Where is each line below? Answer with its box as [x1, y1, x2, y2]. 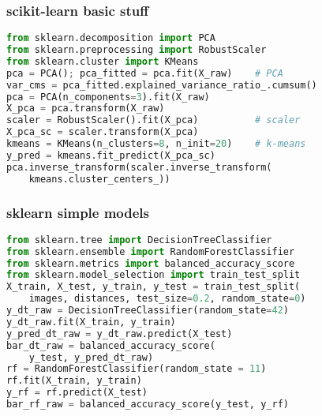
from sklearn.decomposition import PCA [6, 32, 215, 44]
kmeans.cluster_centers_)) [28, 173, 170, 185]
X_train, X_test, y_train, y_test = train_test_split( [6, 281, 301, 293]
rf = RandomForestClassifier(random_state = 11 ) [6, 363, 267, 375]
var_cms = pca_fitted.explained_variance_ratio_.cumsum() [6, 79, 317, 91]
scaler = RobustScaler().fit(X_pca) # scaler [6, 114, 301, 126]
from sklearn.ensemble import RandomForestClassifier [6, 245, 295, 257]
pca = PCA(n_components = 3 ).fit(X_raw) [6, 91, 210, 103]
